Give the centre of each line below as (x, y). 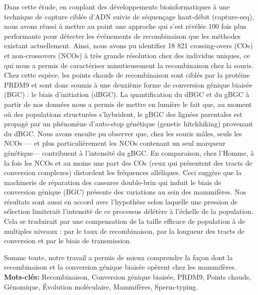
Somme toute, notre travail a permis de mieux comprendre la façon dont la (119, 257)
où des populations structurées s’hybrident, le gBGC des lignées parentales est (123, 114)
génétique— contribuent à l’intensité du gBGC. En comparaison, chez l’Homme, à (129, 152)
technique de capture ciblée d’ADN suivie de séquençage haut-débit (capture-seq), (129, 16)
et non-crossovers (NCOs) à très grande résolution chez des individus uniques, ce (127, 55)
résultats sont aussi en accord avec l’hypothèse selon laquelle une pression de (121, 201)
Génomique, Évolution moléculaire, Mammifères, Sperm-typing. (101, 286)
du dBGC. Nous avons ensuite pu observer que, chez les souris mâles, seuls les (123, 133)
